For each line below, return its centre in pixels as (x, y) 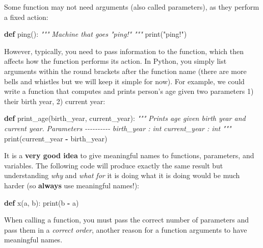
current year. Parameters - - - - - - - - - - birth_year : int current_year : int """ (118, 128)
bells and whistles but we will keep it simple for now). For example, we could (124, 81)
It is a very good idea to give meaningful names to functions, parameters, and (129, 155)
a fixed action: (26, 17)
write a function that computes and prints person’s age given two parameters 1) (129, 91)
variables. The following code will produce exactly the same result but (114, 165)
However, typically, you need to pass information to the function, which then (124, 51)
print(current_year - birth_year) (56, 138)
